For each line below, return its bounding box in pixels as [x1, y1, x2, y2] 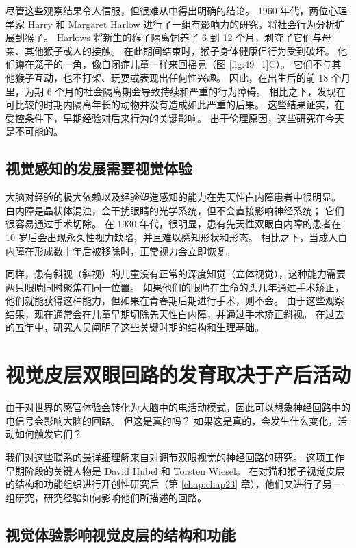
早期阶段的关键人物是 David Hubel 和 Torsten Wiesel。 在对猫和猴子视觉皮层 [5, 463, 345, 477]
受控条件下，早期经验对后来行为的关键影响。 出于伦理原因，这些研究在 [5, 110, 325, 125]
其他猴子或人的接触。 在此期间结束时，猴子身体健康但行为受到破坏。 [24, 43, 335, 58]
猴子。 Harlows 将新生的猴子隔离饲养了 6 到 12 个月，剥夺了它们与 [24, 30, 322, 45]
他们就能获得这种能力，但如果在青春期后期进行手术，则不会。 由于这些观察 [5, 293, 344, 308]
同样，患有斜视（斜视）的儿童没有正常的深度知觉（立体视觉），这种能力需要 [5, 266, 346, 281]
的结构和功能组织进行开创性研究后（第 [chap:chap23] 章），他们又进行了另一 [5, 477, 342, 491]
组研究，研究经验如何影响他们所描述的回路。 [5, 490, 207, 504]
